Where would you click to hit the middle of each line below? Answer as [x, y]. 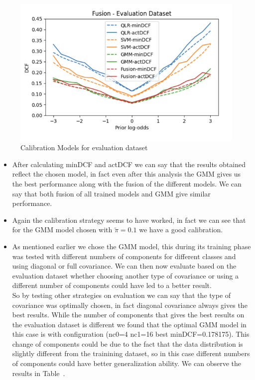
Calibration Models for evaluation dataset [84, 147]
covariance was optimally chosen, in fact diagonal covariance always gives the [130, 305]
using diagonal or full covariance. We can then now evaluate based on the [124, 266]
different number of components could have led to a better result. [112, 285]
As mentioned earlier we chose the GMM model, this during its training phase [131, 246]
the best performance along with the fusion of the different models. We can [127, 183]
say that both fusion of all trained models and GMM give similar [111, 193]
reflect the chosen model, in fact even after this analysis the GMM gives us [127, 174]
